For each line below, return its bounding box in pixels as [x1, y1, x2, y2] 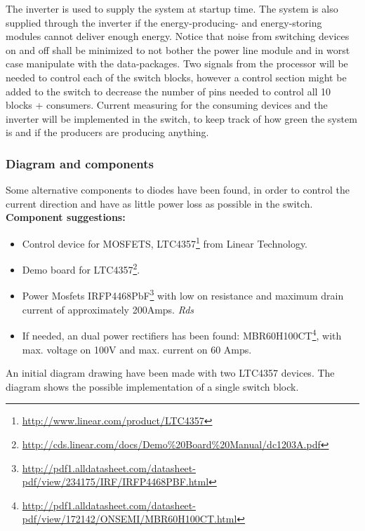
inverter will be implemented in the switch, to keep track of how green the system [6, 111, 357, 126]
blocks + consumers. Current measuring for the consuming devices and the [6, 98, 328, 112]
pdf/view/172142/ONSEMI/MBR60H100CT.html [22, 511, 237, 526]
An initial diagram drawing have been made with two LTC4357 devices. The [6, 365, 335, 380]
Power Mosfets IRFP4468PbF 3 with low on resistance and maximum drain [22, 286, 344, 303]
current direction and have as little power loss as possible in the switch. [6, 196, 313, 210]
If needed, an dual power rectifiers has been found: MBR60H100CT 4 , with [22, 326, 342, 342]
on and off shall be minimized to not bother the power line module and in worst [6, 42, 350, 57]
